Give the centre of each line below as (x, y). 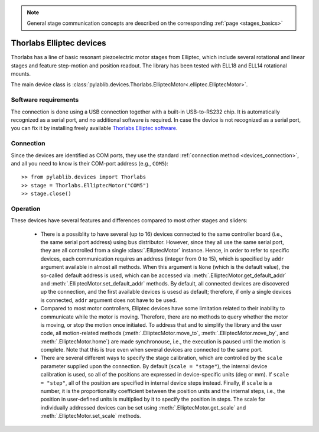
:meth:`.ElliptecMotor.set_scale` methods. (91, 416)
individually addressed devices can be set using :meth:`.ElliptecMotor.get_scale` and (143, 407)
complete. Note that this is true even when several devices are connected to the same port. (152, 350)
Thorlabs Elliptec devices (58, 43)
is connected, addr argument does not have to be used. (109, 300)
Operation (26, 209)
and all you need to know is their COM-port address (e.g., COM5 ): (89, 163)
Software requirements (45, 100)
